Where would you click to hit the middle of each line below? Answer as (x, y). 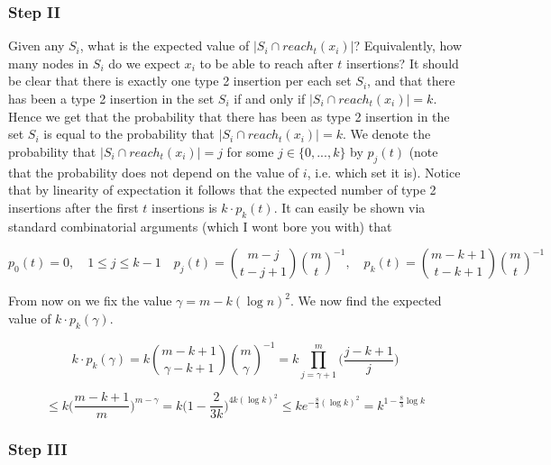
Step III (38, 449)
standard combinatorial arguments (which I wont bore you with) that (200, 226)
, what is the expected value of (165, 46)
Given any (37, 46)
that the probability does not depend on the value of (154, 172)
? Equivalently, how (408, 46)
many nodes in (49, 63)
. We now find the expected (366, 301)
